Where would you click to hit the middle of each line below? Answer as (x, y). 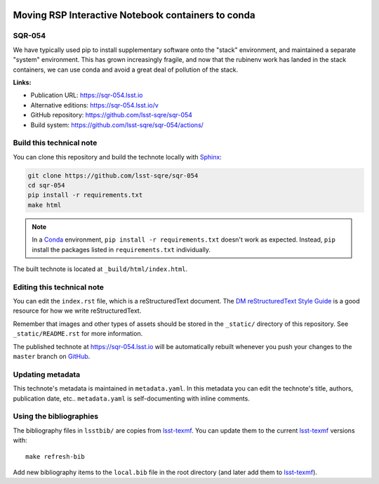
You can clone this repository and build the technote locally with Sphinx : (118, 157)
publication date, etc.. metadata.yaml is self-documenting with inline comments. (132, 398)
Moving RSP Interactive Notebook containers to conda (134, 15)
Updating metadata (47, 374)
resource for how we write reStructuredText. (77, 311)
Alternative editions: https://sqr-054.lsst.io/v (95, 105)
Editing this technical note (59, 287)
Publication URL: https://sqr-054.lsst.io (87, 96)
